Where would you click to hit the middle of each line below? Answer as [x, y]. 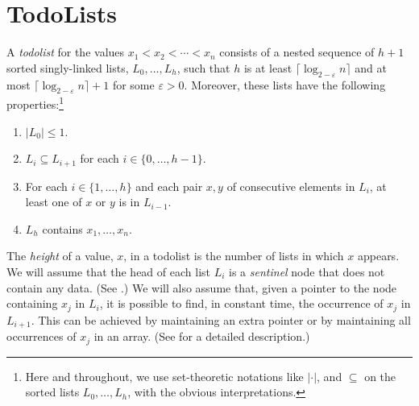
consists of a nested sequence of [297, 52]
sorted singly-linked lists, [68, 67]
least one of [54, 202]
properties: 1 [35, 103]
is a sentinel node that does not [307, 271]
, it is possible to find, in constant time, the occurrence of [241, 303]
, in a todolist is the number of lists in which [234, 256]
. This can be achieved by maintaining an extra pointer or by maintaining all [221, 319]
